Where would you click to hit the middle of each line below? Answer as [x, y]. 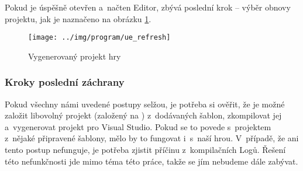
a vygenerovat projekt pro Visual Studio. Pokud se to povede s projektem [138, 126]
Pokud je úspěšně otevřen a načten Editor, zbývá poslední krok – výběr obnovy [148, 7]
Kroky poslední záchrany [65, 82]
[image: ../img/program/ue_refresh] [99, 38]
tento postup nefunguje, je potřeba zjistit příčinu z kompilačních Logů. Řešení [145, 150]
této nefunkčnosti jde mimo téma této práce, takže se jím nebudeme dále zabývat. [151, 161]
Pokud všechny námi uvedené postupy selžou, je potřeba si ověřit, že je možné [145, 104]
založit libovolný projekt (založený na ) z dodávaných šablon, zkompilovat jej [143, 115]
